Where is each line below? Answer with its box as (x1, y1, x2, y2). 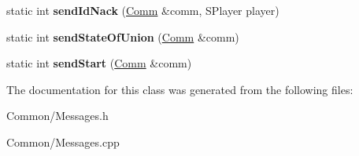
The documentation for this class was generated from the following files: (6, 81, 353, 97)
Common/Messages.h (6, 107, 109, 124)
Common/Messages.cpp (6, 133, 120, 150)
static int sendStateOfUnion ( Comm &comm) (6, 28, 239, 45)
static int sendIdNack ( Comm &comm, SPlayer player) (6, 2, 279, 18)
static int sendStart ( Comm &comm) (6, 55, 192, 71)
